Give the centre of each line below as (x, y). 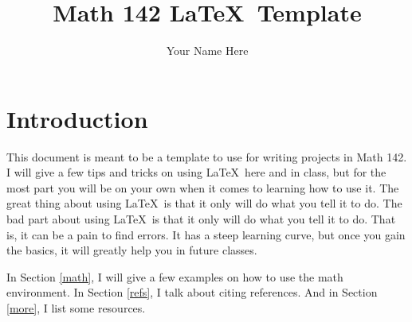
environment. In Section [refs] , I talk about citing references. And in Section (192, 292)
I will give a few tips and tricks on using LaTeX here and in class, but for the (196, 172)
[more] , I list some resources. (76, 308)
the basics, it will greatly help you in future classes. (132, 250)
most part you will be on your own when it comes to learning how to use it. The (203, 187)
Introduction (77, 118)
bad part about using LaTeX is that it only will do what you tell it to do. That (201, 219)
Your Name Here (207, 50)
